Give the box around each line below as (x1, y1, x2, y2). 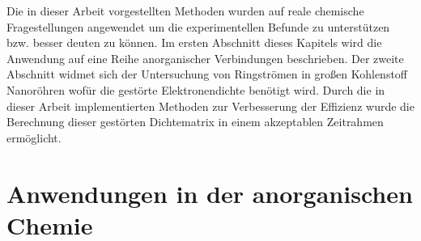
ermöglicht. (6, 129, 62, 146)
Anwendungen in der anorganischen (6, 176, 413, 209)
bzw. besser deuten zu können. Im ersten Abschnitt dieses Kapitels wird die (6, 34, 382, 51)
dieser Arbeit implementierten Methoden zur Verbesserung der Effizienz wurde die (6, 97, 415, 114)
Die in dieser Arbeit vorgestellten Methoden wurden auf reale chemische (6, 2, 364, 19)
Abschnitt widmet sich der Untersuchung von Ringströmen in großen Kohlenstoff (6, 66, 408, 82)
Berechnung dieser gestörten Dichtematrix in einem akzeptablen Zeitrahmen (6, 113, 384, 130)
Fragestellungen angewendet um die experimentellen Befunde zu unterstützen (6, 18, 390, 35)
